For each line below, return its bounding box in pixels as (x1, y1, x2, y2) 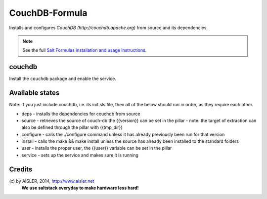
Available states (9, 89, 60, 97)
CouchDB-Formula (9, 7, 88, 18)
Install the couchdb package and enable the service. (9, 76, 116, 81)
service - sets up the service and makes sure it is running (21, 152, 138, 158)
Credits (9, 165, 33, 173)
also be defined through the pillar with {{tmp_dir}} (21, 124, 123, 130)
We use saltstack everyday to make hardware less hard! (21, 185, 139, 191)
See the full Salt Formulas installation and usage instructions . (22, 47, 147, 53)
